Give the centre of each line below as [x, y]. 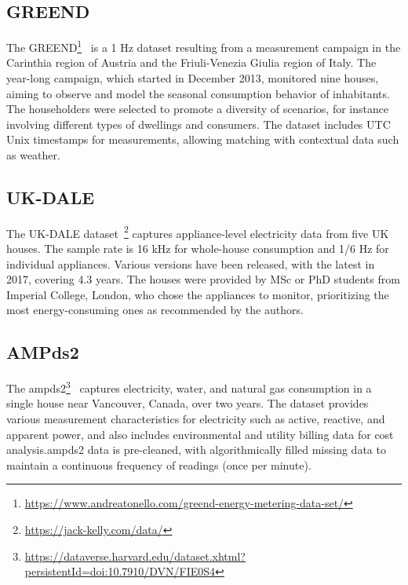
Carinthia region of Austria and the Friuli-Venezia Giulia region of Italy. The [191, 62]
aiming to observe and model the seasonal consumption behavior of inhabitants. [198, 93]
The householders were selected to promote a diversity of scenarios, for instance [198, 109]
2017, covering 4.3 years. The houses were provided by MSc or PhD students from [203, 279]
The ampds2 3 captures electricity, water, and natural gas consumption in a [189, 387]
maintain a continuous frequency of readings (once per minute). [159, 464]
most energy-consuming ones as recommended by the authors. [155, 310]
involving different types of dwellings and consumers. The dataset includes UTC [199, 124]
